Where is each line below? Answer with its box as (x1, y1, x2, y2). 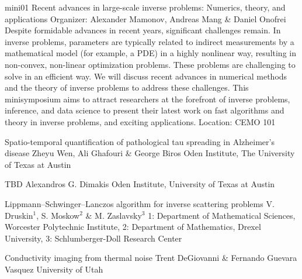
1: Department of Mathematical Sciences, (148, 209, 296, 221)
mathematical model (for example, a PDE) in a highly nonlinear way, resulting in (5, 47, 296, 59)
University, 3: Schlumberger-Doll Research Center (5, 232, 182, 244)
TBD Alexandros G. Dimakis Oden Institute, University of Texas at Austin (5, 178, 275, 190)
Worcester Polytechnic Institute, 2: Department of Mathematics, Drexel (5, 221, 261, 233)
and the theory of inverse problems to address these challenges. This (5, 81, 249, 94)
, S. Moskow (36, 209, 80, 221)
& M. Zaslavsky (85, 209, 142, 221)
